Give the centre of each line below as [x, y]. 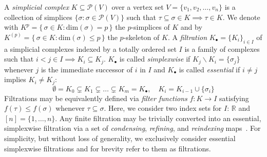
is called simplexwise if [155, 59]
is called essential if [209, 69]
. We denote [241, 17]
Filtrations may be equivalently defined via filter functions [96, 98]
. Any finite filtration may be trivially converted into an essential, [158, 118]
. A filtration [187, 37]
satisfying [234, 98]
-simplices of [150, 27]
